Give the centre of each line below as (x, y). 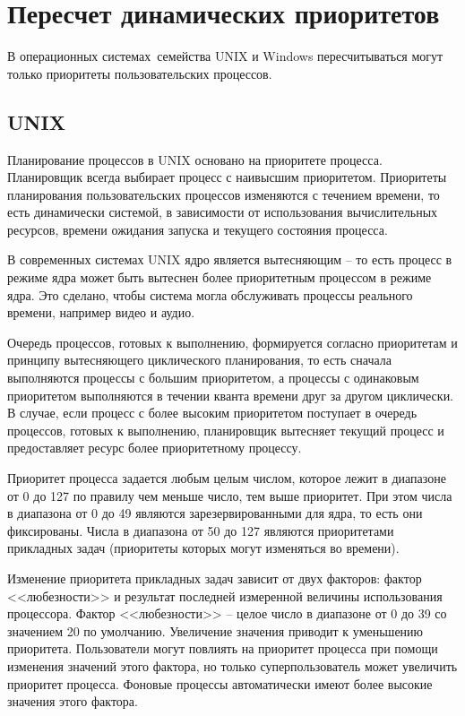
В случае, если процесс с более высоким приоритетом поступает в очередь (212, 413)
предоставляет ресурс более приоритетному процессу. (155, 448)
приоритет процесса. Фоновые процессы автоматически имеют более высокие (220, 683)
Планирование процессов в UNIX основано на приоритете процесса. (195, 159)
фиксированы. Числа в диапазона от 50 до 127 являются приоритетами (201, 530)
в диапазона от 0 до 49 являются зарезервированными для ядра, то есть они (215, 513)
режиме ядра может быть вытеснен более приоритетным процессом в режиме (220, 277)
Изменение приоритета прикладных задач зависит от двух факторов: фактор (215, 578)
